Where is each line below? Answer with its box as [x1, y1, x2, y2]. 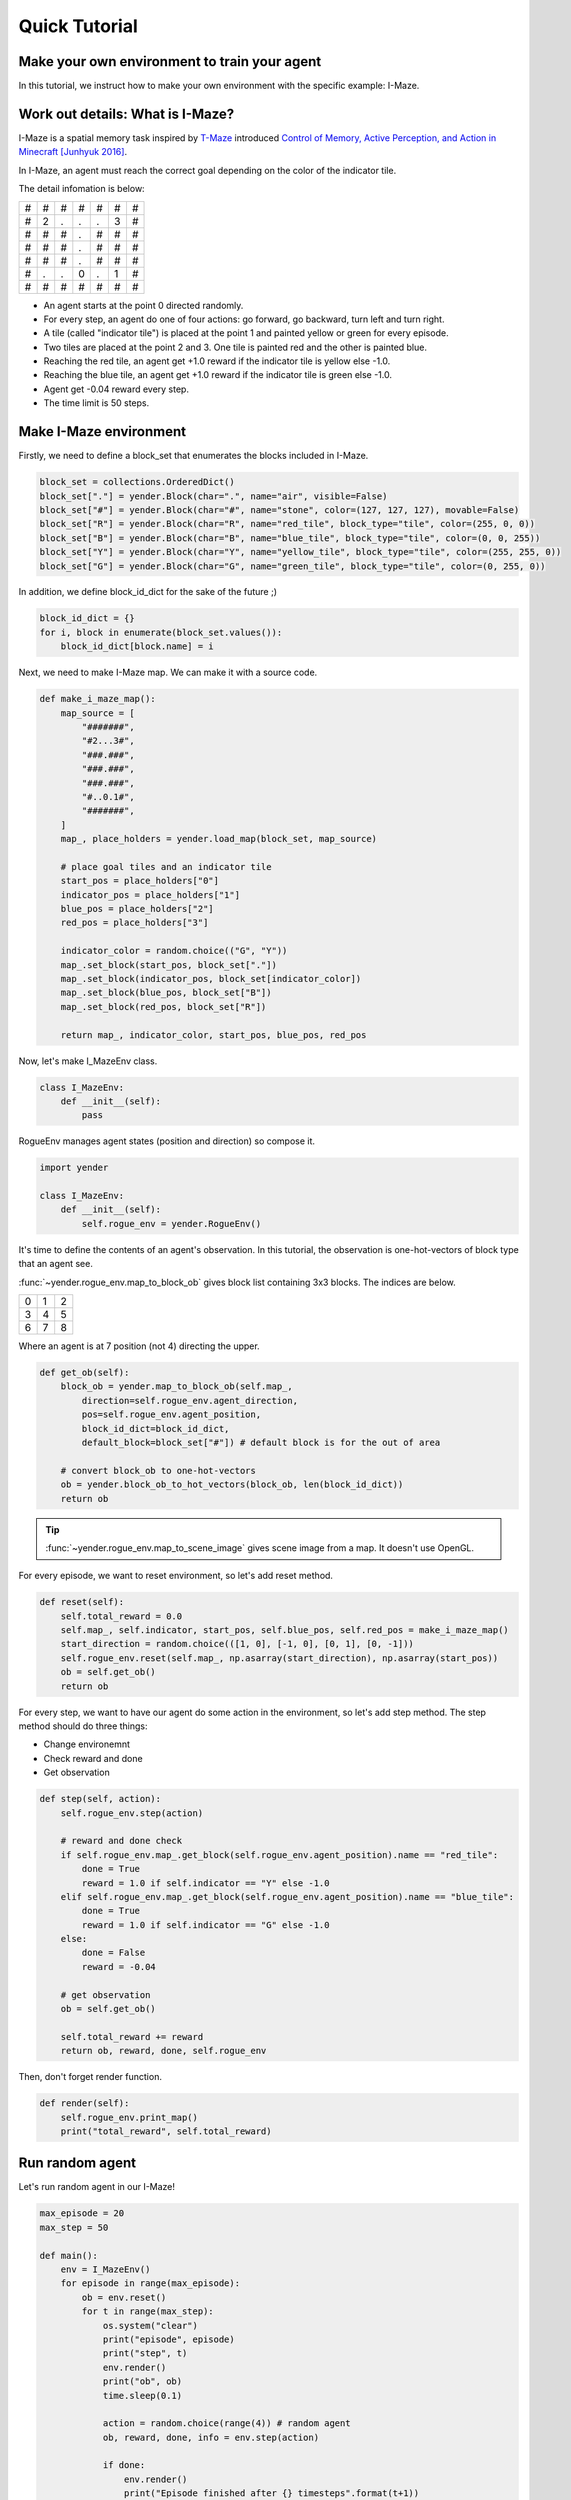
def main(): [39, 2250, 99, 2261]
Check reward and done [43, 1752, 144, 1764]
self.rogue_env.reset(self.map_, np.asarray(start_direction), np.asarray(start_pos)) [60, 1652, 499, 1664]
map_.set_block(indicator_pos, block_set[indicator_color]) [60, 973, 362, 985]
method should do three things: [18, 1720, 149, 1732]
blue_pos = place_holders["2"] [60, 903, 214, 915]
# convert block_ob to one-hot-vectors [60, 1465, 257, 1476]
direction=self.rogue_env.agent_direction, [81, 1395, 299, 1406]
